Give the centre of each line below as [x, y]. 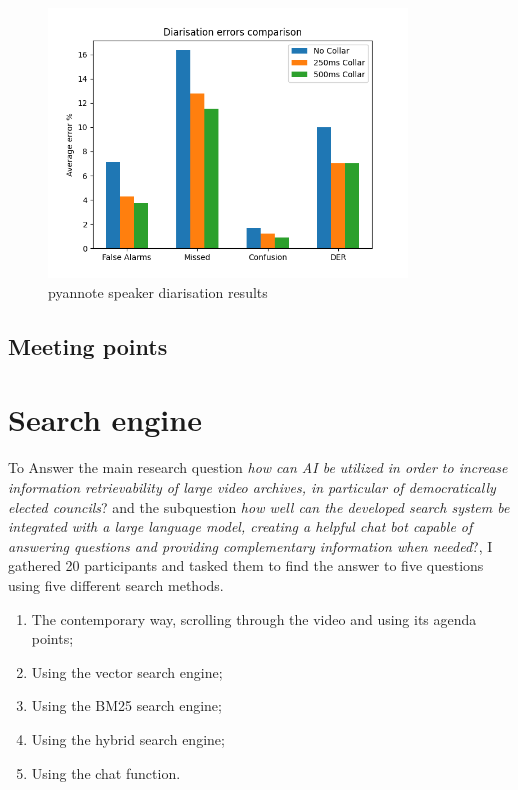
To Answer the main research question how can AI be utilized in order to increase [258, 467]
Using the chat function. [106, 772]
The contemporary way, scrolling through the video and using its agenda [254, 618]
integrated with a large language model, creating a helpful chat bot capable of [240, 526]
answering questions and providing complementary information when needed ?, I [250, 545]
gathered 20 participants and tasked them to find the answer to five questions [246, 565]
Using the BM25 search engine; [126, 705]
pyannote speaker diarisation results [158, 291]
